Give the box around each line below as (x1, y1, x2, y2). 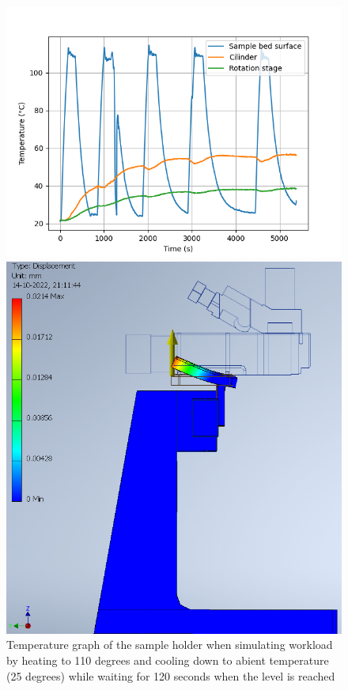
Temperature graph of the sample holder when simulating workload (6, 636, 333, 653)
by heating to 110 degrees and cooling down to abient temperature (6, 651, 329, 668)
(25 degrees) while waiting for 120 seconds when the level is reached (6, 667, 335, 684)
